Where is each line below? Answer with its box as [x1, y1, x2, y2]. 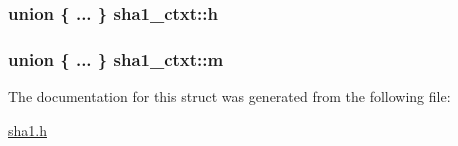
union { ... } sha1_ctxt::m [8, 46, 224, 71]
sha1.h [8, 119, 47, 140]
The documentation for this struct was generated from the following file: [8, 86, 451, 107]
